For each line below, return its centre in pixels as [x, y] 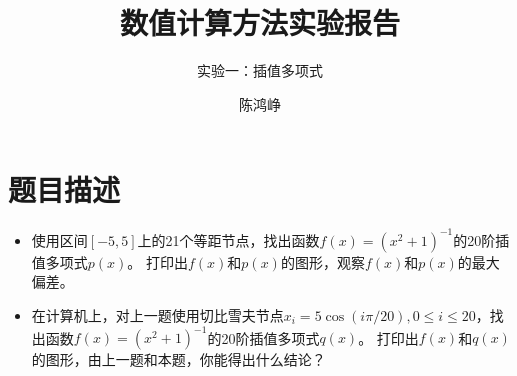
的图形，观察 [322, 261]
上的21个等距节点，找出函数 [228, 239]
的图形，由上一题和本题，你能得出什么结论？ [178, 359]
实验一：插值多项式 [260, 70]
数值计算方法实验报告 [259, 22]
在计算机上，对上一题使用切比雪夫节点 [157, 314]
